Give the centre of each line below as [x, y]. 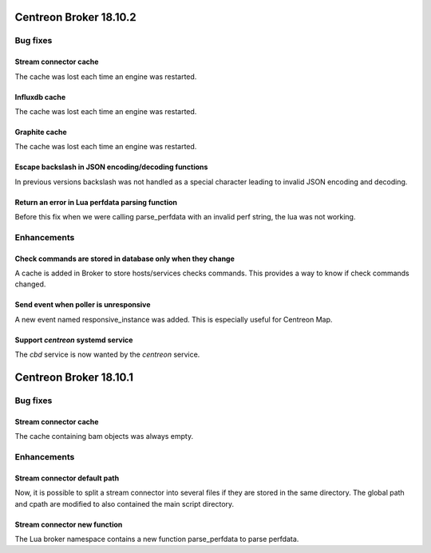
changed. [30, 284]
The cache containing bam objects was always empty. [104, 436]
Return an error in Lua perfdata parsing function [96, 202]
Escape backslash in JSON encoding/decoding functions [111, 167]
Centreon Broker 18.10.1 [74, 378]
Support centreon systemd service [74, 340]
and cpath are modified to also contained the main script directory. [125, 504]
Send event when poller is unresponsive [83, 305]
